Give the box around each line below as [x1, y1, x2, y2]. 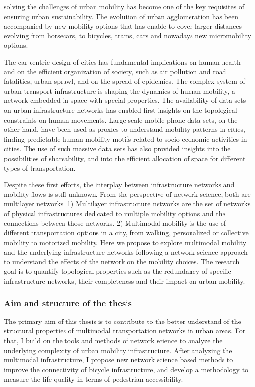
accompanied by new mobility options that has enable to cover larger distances [4, 21, 242, 31]
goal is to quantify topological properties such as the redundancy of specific [4, 266, 231, 276]
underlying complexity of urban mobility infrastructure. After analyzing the [4, 345, 232, 355]
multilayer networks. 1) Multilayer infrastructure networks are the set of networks [4, 198, 251, 209]
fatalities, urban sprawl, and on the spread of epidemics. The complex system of [4, 76, 245, 86]
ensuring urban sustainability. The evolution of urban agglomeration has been [4, 11, 239, 21]
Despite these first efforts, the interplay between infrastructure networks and [4, 179, 235, 190]
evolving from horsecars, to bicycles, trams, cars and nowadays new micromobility [4, 30, 251, 40]
